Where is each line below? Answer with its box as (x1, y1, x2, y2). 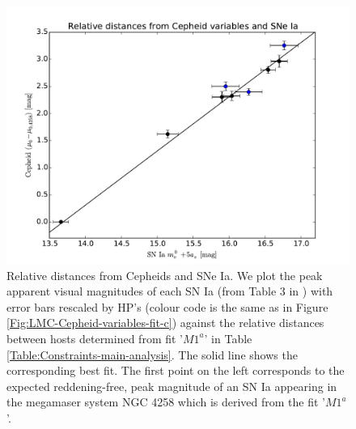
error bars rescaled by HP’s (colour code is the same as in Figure (6, 298, 328, 315)
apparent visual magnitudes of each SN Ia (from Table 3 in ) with (6, 282, 333, 299)
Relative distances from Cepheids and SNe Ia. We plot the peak (6, 266, 323, 283)
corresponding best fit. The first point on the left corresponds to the (6, 362, 345, 379)
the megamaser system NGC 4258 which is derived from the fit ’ (6, 393, 326, 410)
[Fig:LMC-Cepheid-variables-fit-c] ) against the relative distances (6, 314, 324, 331)
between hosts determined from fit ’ (6, 329, 183, 346)
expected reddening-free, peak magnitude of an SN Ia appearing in (6, 377, 337, 394)
